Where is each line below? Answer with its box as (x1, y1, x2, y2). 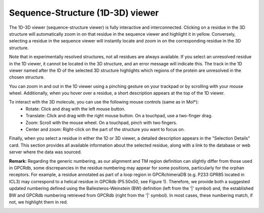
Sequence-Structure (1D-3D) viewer (9, 7, 159, 18)
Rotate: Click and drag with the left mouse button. (25, 106, 126, 112)
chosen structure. (9, 74, 45, 80)
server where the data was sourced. (9, 149, 82, 155)
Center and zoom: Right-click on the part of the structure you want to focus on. (25, 127, 185, 132)
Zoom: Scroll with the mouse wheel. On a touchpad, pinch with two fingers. (25, 120, 177, 126)
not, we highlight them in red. (9, 199, 68, 205)
